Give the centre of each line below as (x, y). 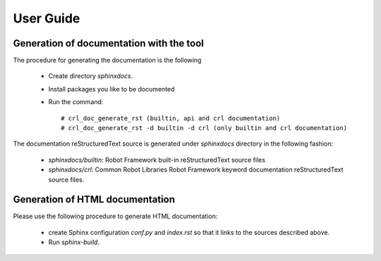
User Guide (47, 18)
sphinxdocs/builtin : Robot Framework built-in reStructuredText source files (157, 160)
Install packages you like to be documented (111, 89)
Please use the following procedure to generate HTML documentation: (115, 216)
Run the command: (76, 102)
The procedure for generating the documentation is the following (107, 61)
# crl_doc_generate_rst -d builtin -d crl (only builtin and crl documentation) (204, 128)
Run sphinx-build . (74, 242)
